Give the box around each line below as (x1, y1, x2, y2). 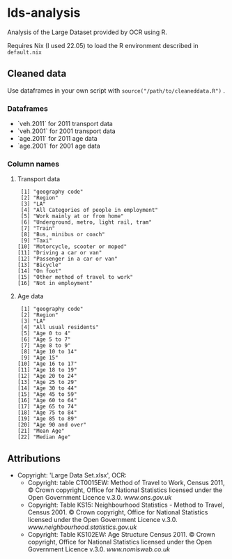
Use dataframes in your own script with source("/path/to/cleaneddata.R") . (7, 86, 225, 95)
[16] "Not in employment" (17, 280, 93, 287)
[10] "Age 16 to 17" (17, 360, 77, 367)
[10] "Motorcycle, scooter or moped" (17, 243, 127, 250)
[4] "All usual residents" (20, 324, 99, 331)
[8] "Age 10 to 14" (20, 349, 77, 355)
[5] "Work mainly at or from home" (20, 213, 124, 220)
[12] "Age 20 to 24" (17, 373, 77, 380)
